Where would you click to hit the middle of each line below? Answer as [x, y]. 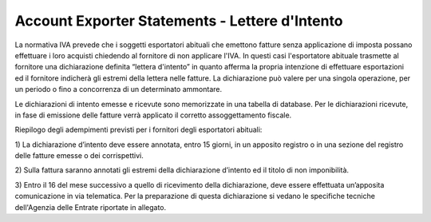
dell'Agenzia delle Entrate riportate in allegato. [91, 207]
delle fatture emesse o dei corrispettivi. [79, 156]
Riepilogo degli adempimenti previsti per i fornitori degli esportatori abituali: [138, 130]
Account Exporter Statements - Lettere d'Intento [179, 21]
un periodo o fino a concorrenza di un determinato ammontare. [119, 89]
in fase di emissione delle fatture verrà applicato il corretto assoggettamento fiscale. [153, 115]
